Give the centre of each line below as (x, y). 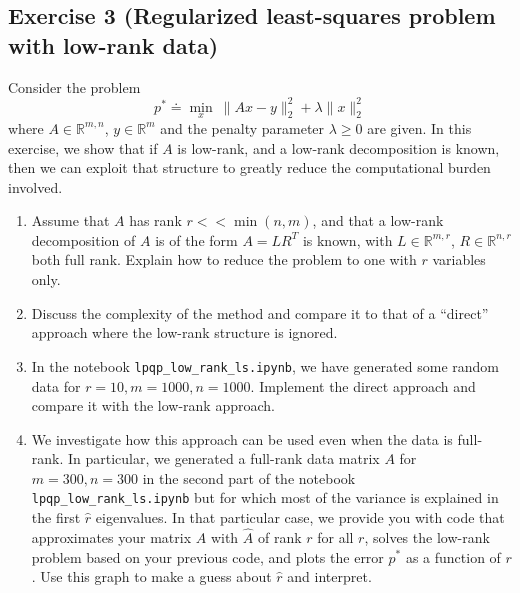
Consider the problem (74, 86)
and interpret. (329, 576)
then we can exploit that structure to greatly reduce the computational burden (249, 167)
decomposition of (83, 239)
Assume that (70, 220)
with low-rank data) (113, 44)
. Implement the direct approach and (363, 385)
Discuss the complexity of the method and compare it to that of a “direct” (260, 312)
